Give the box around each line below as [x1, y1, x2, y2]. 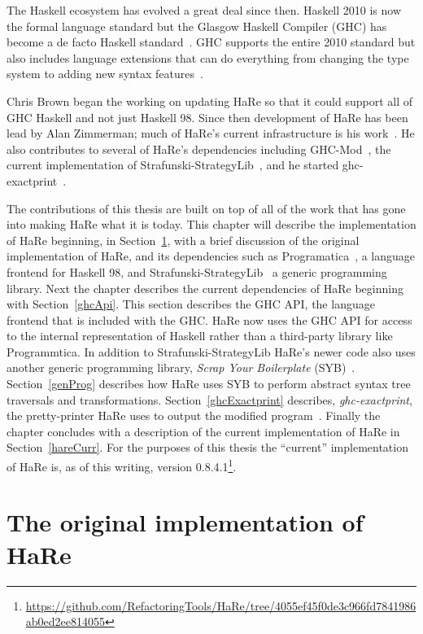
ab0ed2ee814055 [25, 613, 106, 630]
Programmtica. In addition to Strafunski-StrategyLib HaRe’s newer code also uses [7, 343, 416, 360]
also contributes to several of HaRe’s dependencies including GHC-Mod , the [7, 140, 391, 157]
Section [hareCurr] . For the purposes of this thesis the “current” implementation [7, 439, 408, 456]
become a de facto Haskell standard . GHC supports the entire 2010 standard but [7, 33, 416, 50]
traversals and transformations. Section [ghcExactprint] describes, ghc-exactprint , [7, 391, 412, 408]
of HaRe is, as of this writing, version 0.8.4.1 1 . [7, 456, 237, 474]
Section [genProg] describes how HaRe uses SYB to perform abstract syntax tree [7, 375, 411, 392]
